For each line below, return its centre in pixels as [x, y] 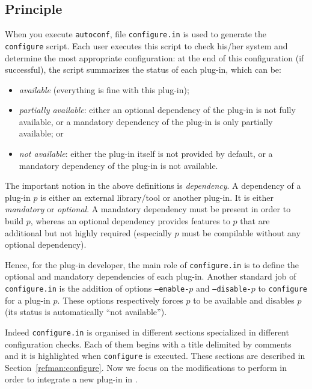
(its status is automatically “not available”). [86, 312]
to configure [283, 288]
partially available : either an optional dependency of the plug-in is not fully [157, 110]
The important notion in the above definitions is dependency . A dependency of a [153, 185]
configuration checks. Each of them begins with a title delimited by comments [148, 344]
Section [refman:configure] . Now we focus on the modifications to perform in [146, 367]
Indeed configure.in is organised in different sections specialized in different [147, 332]
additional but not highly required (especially [88, 232]
